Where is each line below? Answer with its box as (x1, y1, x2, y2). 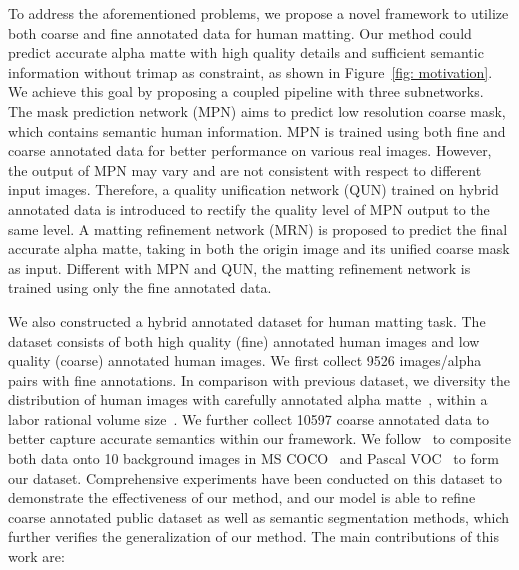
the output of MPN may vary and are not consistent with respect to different (8, 159, 482, 180)
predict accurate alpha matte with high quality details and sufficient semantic (8, 42, 484, 63)
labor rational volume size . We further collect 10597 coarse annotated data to (8, 408, 490, 429)
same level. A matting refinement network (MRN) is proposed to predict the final (8, 218, 508, 239)
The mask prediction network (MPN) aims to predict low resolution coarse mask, (8, 100, 506, 121)
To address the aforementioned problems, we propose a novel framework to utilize (8, 3, 509, 23)
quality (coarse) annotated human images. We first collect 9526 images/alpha (8, 350, 482, 371)
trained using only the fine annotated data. (8, 277, 272, 298)
